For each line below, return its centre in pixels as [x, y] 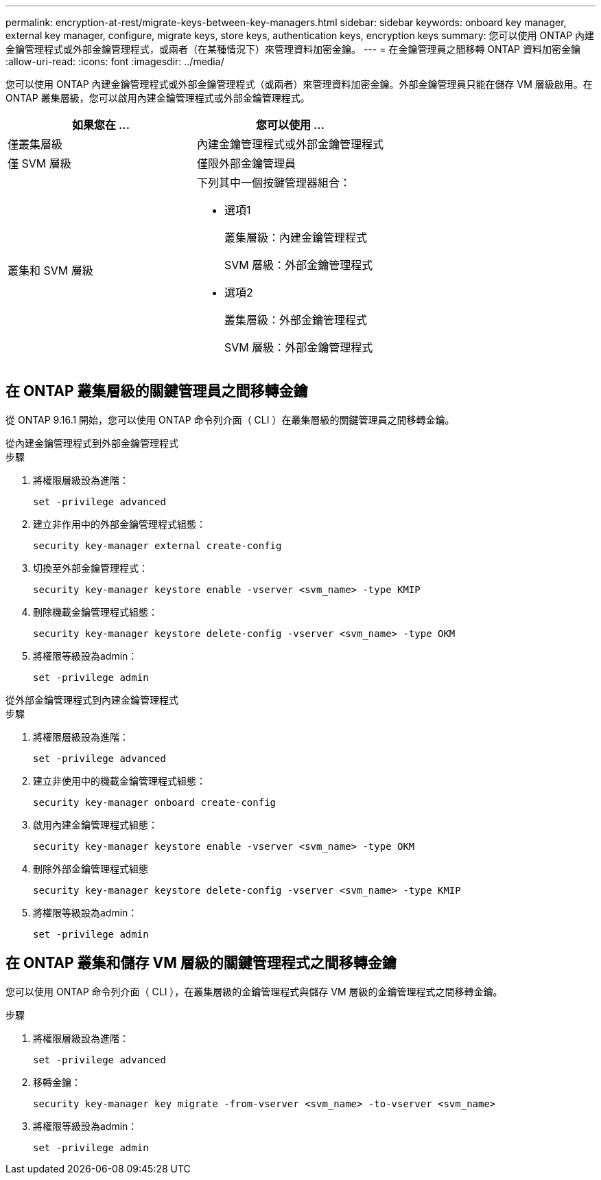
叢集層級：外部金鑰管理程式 [296, 320]
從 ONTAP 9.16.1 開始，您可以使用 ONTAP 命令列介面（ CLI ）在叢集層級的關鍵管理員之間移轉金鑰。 [230, 419]
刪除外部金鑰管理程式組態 [91, 868]
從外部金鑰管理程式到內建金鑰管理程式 [92, 699]
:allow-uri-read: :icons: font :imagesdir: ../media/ [115, 61]
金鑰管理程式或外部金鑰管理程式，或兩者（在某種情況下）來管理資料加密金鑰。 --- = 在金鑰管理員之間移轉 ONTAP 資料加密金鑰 [293, 49]
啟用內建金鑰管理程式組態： [95, 824]
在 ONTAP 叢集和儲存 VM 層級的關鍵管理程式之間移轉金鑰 [201, 963]
